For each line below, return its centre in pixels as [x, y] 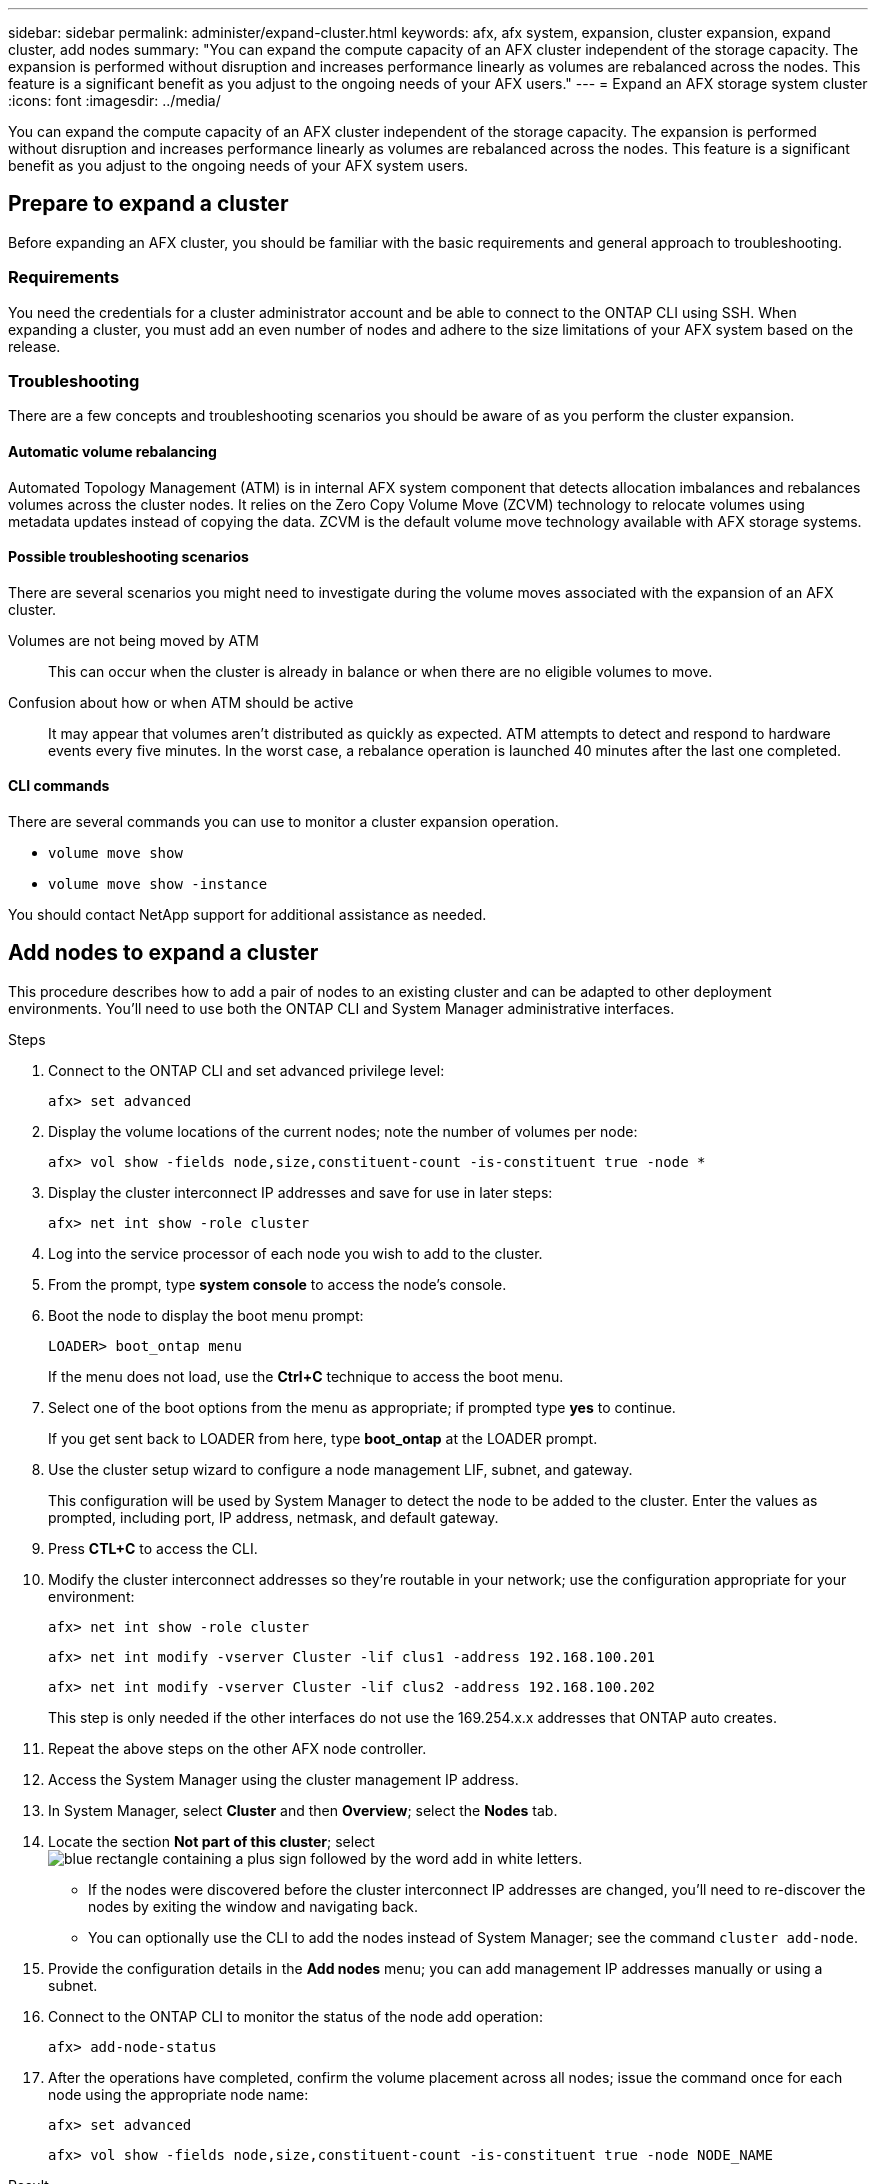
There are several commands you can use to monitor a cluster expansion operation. [283, 821]
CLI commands [59, 786]
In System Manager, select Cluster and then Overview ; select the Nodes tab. [303, 1810]
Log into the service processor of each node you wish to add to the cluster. [295, 1253]
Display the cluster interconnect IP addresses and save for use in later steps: [300, 1192]
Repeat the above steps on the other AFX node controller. [237, 1748]
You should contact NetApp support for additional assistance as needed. [247, 914]
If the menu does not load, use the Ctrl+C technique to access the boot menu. [306, 1376]
